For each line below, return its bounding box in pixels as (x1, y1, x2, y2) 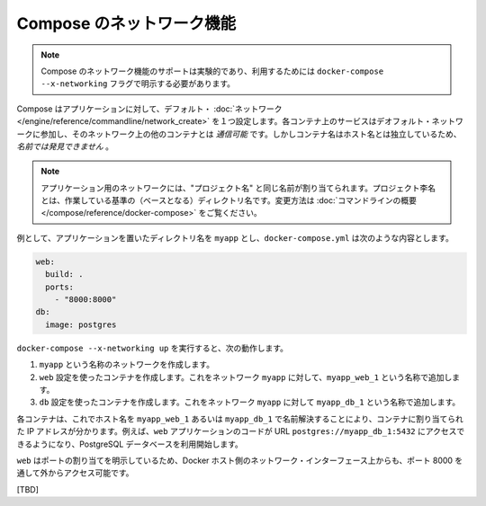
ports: (45, 281, 75, 292)
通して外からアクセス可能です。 (16, 467, 134, 478)
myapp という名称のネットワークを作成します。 (39, 360, 215, 370)
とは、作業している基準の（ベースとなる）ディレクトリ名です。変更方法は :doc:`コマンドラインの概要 (40, 195, 418, 206)
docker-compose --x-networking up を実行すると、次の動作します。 (16, 342, 288, 353)
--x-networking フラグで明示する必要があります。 (40, 78, 236, 89)
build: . (45, 270, 84, 280)
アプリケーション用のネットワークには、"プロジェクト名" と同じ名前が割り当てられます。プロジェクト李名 (40, 182, 436, 193)
